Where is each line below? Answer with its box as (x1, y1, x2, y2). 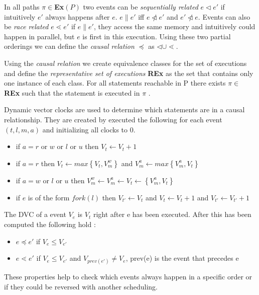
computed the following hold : (4, 218, 96, 229)
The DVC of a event (4, 209, 66, 219)
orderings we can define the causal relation (4, 41, 135, 51)
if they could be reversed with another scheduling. (4, 281, 158, 291)
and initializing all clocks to (42, 124, 128, 134)
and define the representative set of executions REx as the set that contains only (4, 67, 253, 78)
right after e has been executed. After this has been (93, 209, 251, 219)
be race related (4, 21, 49, 32)
